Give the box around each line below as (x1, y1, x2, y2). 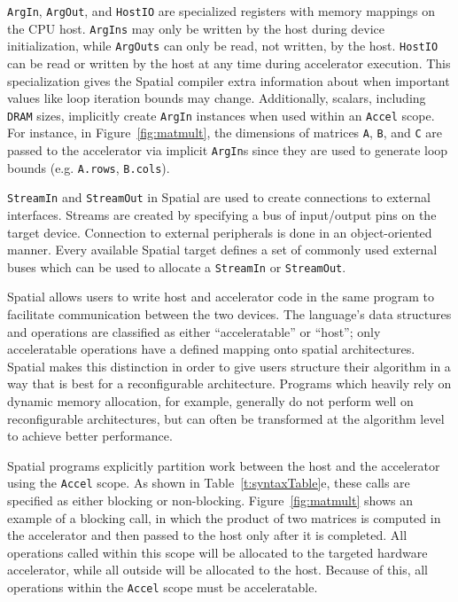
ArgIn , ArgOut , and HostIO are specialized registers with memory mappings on (7, 2, 436, 20)
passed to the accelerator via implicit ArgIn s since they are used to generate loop (7, 141, 448, 160)
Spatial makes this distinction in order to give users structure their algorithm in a (7, 356, 451, 375)
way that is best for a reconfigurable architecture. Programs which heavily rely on (7, 374, 452, 393)
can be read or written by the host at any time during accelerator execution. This (7, 53, 451, 72)
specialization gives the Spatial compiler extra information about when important (7, 71, 450, 90)
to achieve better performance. (7, 426, 173, 445)
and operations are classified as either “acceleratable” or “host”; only (7, 322, 381, 340)
